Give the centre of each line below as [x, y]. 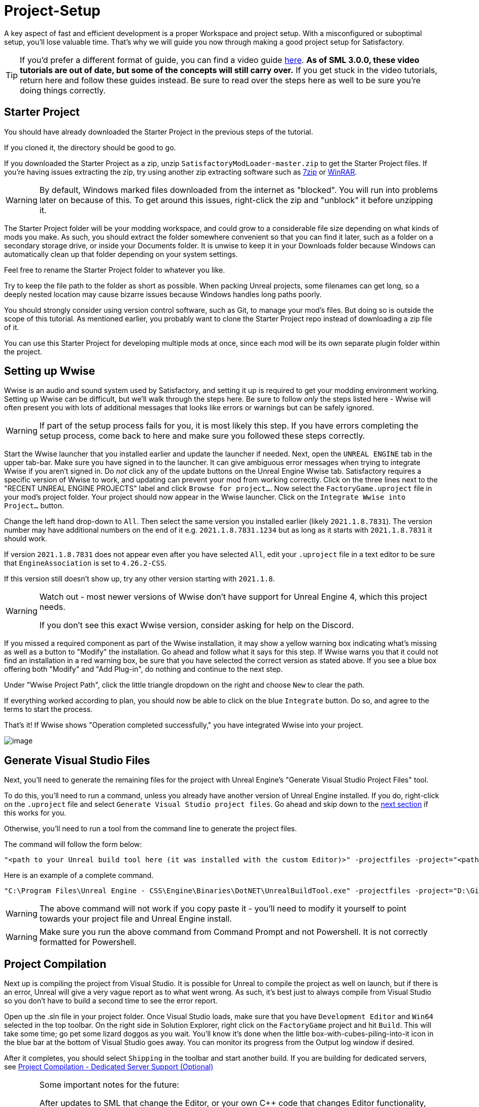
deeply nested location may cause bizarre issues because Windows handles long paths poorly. [163, 294]
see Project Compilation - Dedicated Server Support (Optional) [109, 1067]
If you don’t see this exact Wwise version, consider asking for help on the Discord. [196, 625]
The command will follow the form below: [73, 844]
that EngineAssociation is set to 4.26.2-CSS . [85, 563]
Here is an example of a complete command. [79, 875]
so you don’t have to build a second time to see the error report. [111, 1001]
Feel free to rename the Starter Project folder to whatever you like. [115, 270]
